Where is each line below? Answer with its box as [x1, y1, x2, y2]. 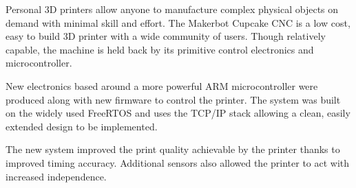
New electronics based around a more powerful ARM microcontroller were [6, 78, 318, 93]
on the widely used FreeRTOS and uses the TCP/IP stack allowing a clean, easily [6, 106, 350, 120]
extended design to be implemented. [6, 119, 158, 133]
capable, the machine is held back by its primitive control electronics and [6, 42, 314, 56]
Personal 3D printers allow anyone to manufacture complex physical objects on [6, 2, 339, 16]
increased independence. [6, 169, 107, 183]
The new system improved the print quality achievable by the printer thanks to [6, 142, 340, 156]
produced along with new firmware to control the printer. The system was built [6, 92, 341, 106]
